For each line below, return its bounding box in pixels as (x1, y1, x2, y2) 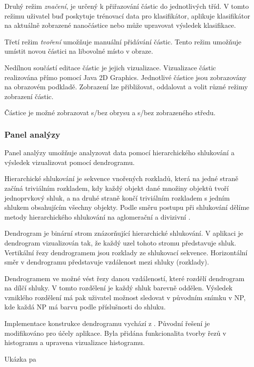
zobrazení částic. (4, 91, 54, 101)
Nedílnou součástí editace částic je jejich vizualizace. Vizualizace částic (4, 62, 216, 72)
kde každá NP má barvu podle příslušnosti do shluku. (4, 302, 166, 312)
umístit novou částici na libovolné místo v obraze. (4, 46, 153, 56)
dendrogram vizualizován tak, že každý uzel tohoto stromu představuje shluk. (4, 237, 236, 247)
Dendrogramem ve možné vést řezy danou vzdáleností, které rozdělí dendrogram (4, 273, 245, 283)
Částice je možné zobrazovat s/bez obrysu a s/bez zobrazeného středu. (4, 107, 216, 118)
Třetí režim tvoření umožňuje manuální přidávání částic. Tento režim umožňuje (4, 36, 241, 46)
